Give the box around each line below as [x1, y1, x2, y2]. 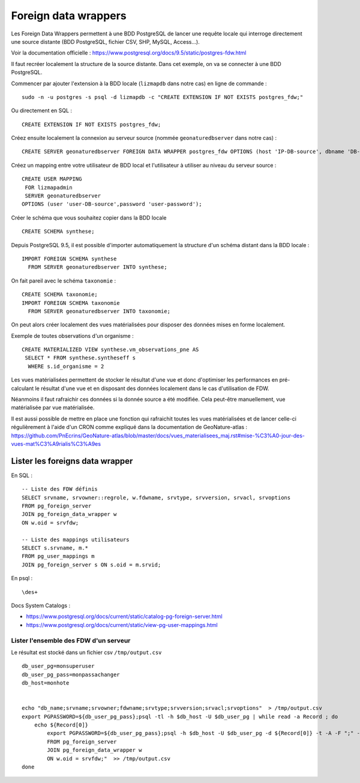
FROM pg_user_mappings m [22, 553, 95, 560]
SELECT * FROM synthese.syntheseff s [25, 355, 136, 361]
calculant [11, 385, 34, 392]
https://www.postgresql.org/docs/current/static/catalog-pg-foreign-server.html [26, 613, 223, 620]
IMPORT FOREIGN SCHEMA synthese [22, 255, 117, 262]
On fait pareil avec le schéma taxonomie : [11, 277, 116, 284]
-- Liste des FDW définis [22, 486, 98, 493]
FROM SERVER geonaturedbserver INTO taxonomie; [28, 308, 171, 314]
